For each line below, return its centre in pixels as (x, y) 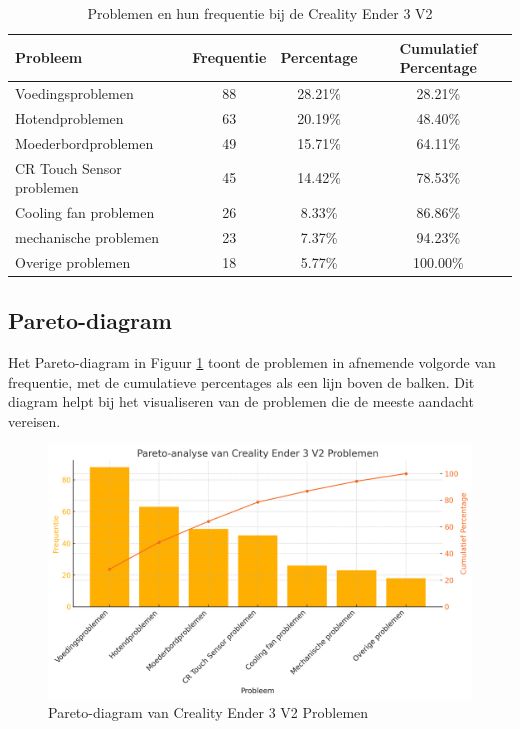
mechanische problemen (87, 236)
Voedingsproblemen (74, 93)
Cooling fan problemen (85, 212)
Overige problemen (73, 261)
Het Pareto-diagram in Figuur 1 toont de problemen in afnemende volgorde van (252, 361)
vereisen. (34, 420)
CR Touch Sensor (68, 167)
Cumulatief (438, 47)
